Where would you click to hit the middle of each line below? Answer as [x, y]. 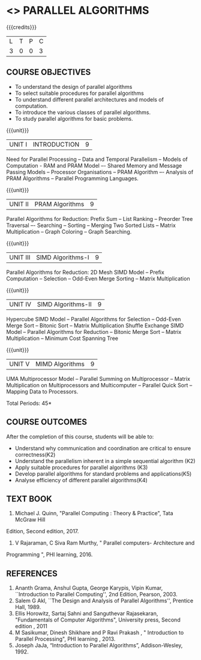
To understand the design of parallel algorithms [73, 86]
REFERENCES [32, 573]
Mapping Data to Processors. [42, 392]
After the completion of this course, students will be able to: [80, 437]
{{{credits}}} [22, 27]
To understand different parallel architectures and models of [89, 99]
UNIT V [19, 364]
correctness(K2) [35, 455]
